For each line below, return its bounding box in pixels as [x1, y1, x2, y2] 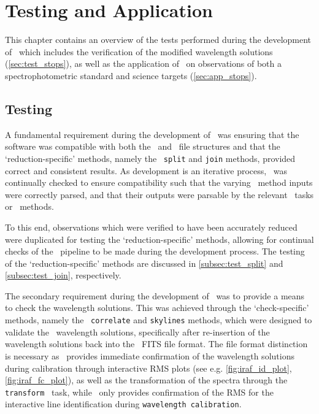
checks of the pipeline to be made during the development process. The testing [5, 245, 305, 258]
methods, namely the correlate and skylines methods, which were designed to [5, 313, 312, 326]
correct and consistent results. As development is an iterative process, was [5, 164, 288, 177]
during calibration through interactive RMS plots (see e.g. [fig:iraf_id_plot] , [5, 361, 292, 374]
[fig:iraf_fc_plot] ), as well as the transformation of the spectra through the [5, 374, 288, 386]
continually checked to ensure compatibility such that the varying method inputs [5, 176, 313, 189]
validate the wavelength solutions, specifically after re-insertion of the [5, 325, 270, 338]
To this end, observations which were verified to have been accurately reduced [5, 220, 298, 233]
